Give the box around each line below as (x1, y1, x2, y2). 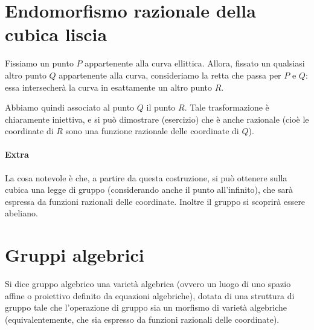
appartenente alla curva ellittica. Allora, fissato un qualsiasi (85, 57, 305, 70)
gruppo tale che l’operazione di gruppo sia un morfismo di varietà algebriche (5, 301, 287, 314)
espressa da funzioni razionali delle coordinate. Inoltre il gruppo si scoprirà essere (5, 195, 306, 207)
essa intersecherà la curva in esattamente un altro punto (5, 80, 213, 93)
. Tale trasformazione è (184, 101, 269, 114)
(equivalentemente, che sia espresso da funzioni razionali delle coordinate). (5, 312, 280, 325)
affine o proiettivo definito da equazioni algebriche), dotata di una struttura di (5, 289, 295, 302)
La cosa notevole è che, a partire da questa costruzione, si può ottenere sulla (5, 171, 287, 184)
